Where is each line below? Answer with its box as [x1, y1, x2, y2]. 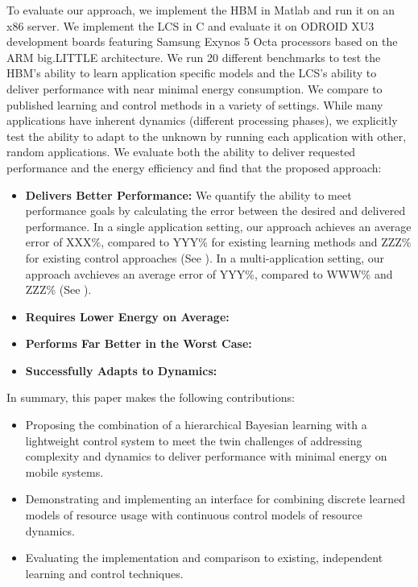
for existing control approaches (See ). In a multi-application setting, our [25, 249, 385, 266]
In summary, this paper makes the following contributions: [6, 389, 295, 406]
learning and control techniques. [25, 564, 184, 581]
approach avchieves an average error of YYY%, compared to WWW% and [25, 265, 393, 282]
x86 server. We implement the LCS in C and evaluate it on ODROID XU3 [6, 17, 375, 34]
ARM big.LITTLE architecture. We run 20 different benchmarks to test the [6, 48, 381, 65]
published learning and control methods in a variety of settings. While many [6, 96, 383, 113]
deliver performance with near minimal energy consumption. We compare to [6, 80, 383, 97]
